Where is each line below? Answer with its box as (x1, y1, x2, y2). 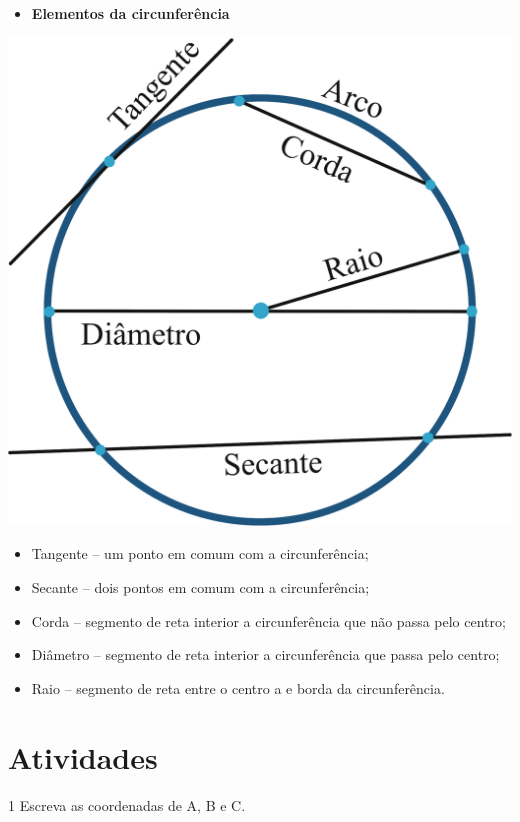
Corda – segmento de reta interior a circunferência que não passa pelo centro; (31, 610, 506, 631)
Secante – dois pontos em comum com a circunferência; (31, 577, 370, 598)
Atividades (8, 736, 158, 777)
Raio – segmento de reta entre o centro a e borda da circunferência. (31, 677, 445, 698)
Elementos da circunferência (31, 3, 230, 23)
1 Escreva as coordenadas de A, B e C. (8, 794, 246, 815)
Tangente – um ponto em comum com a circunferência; (31, 543, 369, 564)
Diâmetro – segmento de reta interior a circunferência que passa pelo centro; (31, 644, 500, 665)
